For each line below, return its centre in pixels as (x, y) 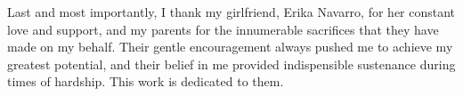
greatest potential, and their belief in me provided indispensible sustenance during (231, 64)
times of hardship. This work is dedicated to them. (146, 81)
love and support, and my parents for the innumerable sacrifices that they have (223, 29)
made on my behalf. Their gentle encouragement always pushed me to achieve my (230, 47)
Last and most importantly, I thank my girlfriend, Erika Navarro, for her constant (231, 12)
